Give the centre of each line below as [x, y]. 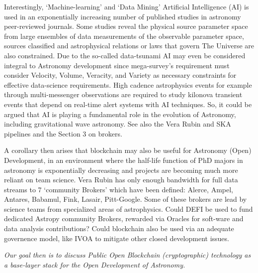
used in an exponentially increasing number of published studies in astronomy [123, 16]
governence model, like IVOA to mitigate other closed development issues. [117, 238]
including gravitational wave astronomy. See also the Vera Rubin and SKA [118, 124]
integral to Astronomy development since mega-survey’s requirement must [117, 65]
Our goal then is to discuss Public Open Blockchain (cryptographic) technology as [128, 255]
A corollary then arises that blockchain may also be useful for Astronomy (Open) [128, 150]
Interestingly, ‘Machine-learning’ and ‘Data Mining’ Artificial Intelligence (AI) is [127, 6]
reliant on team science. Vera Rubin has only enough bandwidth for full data [121, 180]
